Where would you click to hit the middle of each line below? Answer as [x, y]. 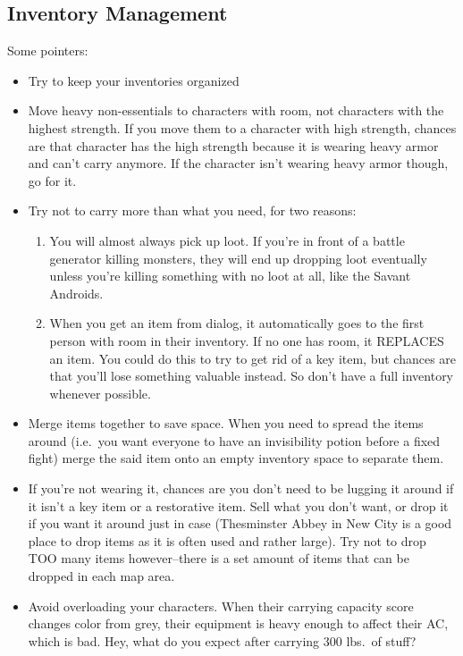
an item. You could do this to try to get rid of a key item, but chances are [253, 358]
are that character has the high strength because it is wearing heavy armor [233, 145]
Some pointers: [48, 50]
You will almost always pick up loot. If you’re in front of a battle [227, 240]
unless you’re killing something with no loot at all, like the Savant [230, 276]
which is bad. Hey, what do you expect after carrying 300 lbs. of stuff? [222, 640]
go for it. [52, 180]
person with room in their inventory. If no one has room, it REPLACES [247, 340]
